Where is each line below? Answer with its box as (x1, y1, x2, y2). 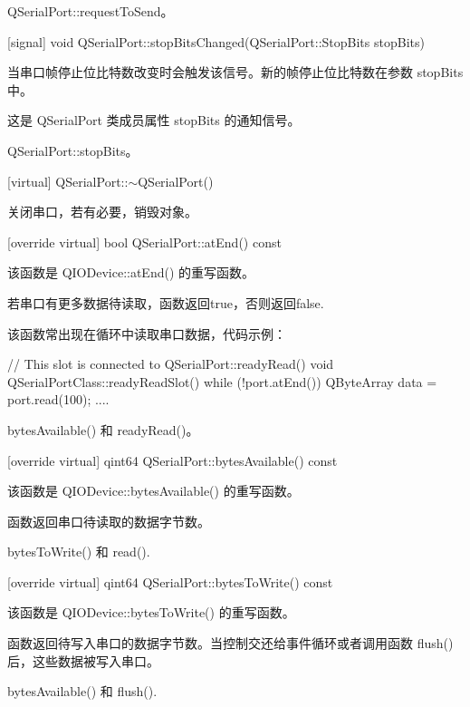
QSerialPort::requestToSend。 (7, 2, 174, 20)
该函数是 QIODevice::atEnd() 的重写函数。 (7, 263, 255, 282)
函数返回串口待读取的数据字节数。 (7, 511, 210, 530)
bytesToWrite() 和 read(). (7, 542, 150, 561)
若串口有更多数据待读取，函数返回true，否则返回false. (7, 293, 324, 312)
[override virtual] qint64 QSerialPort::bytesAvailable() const (7, 450, 338, 470)
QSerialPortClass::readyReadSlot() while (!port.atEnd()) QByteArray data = (7, 372, 437, 391)
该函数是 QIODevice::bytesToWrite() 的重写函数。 (7, 603, 295, 622)
